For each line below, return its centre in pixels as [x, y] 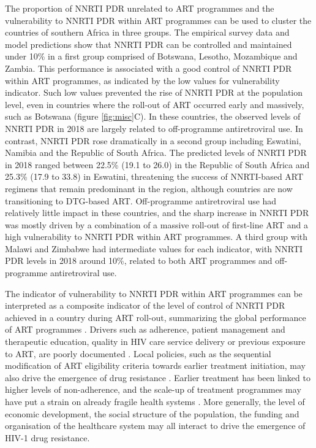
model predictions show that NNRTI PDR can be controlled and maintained [149, 44]
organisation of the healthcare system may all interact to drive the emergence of [155, 426]
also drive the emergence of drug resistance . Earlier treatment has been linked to [158, 377]
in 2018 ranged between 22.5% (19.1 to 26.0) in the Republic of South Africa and [157, 164]
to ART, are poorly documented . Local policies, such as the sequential [138, 353]
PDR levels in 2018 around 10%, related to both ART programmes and [139, 261]
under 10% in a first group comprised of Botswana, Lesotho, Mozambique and [151, 56]
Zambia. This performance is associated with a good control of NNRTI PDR [149, 68]
